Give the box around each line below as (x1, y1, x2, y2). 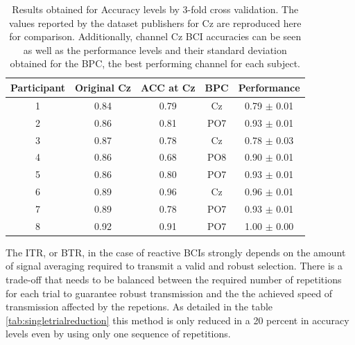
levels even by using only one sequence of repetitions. (6, 326, 231, 341)
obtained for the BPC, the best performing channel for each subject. (10, 56, 300, 71)
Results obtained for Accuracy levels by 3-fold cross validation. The (12, 2, 299, 16)
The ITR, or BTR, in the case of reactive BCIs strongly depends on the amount (6, 245, 346, 259)
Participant (10, 80, 65, 94)
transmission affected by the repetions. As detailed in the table (6, 299, 273, 314)
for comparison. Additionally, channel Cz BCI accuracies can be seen (9, 29, 302, 44)
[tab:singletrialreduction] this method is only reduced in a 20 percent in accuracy (6, 312, 349, 327)
